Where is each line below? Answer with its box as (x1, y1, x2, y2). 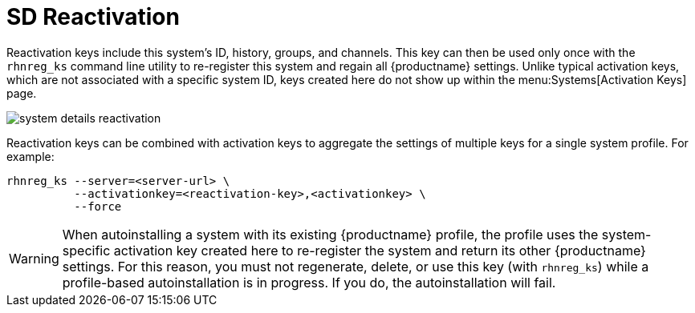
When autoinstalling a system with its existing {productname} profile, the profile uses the (62, 226, 599, 243)
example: (6, 149, 55, 163)
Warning (9, 250, 59, 267)
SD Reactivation (6, 3, 180, 30)
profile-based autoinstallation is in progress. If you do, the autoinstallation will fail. (62, 274, 556, 291)
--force (74, 199, 122, 213)
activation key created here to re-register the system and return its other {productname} (113, 242, 646, 259)
